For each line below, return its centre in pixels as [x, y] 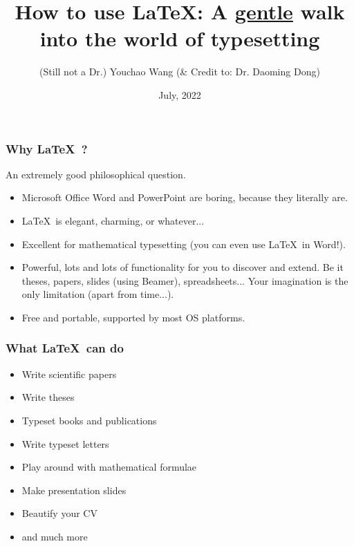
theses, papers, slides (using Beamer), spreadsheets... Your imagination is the [185, 280]
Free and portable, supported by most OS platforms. [133, 317]
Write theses [48, 397]
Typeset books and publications [89, 420]
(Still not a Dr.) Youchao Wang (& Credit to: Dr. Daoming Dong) [180, 72]
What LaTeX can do [65, 348]
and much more [55, 536]
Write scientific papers [69, 374]
